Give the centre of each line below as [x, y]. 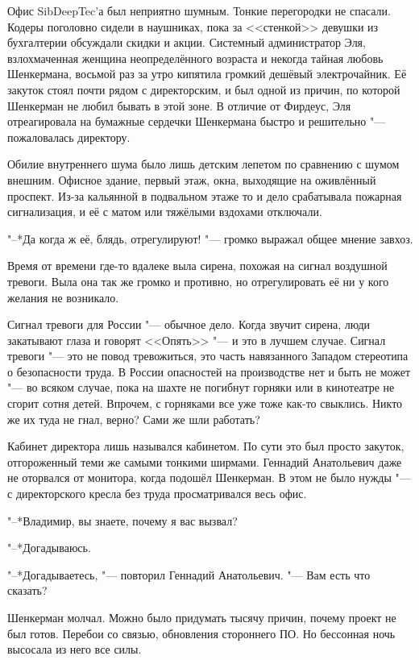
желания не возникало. [63, 297]
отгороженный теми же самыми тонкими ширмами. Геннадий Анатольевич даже [205, 461]
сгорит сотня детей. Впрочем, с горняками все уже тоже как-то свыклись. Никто [205, 403]
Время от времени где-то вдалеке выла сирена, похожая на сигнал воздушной [197, 266]
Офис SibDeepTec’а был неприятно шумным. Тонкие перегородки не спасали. [199, 10]
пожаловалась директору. [69, 137]
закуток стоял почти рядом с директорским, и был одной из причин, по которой [204, 89]
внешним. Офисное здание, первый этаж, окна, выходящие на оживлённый [192, 179]
